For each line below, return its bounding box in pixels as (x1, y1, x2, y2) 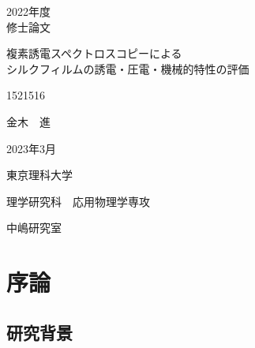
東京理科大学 (6, 167, 73, 183)
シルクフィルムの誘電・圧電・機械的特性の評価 (6, 60, 249, 77)
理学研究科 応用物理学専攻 (6, 193, 150, 209)
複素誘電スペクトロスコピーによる (6, 45, 182, 62)
